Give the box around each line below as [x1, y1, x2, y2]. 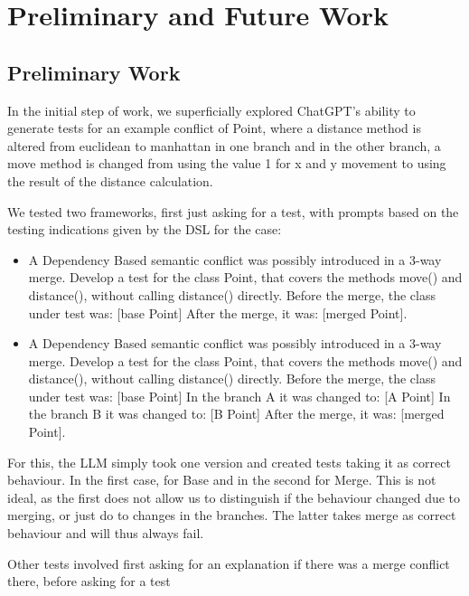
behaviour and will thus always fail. [7, 524, 204, 543]
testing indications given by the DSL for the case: [7, 220, 282, 239]
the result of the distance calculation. [7, 171, 213, 190]
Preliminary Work [7, 58, 181, 86]
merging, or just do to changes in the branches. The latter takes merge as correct [7, 506, 456, 525]
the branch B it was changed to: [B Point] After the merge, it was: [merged [28, 404, 445, 423]
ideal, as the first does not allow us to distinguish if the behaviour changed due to [7, 487, 461, 506]
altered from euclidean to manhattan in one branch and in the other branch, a [7, 136, 441, 155]
